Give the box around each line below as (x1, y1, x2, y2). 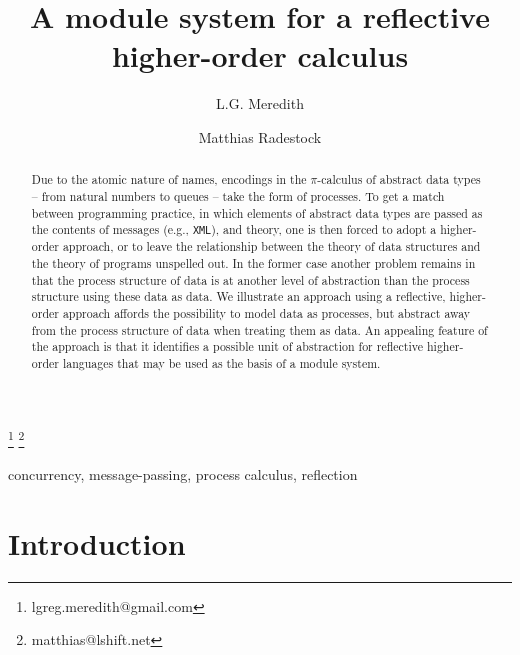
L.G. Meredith (216, 93, 304, 114)
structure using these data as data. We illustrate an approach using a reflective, (31, 288, 446, 305)
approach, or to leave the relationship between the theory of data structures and (62, 238, 481, 255)
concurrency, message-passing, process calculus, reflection (8, 463, 358, 484)
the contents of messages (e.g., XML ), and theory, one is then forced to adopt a (31, 221, 437, 238)
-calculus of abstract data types (317, 171, 481, 188)
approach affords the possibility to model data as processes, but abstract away (62, 305, 471, 322)
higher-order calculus (111, 35, 409, 76)
